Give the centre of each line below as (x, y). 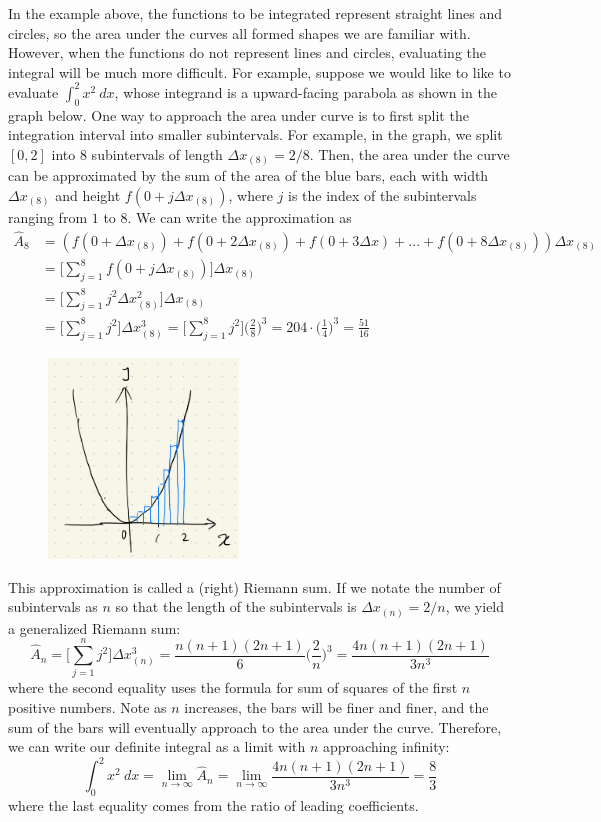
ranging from (48, 216)
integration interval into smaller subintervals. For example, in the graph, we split (255, 134)
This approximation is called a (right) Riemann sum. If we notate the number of (254, 586)
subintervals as (53, 606)
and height (88, 194)
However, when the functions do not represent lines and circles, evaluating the (247, 52)
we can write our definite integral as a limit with (157, 746)
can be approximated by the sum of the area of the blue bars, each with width (248, 175)
